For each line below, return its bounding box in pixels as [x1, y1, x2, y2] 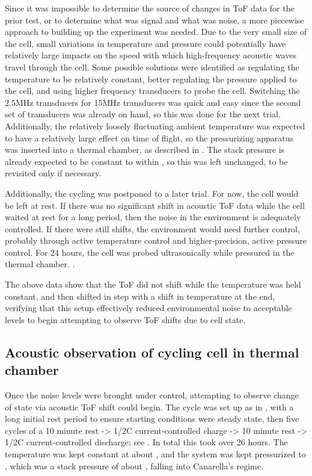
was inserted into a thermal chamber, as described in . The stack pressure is [5, 143, 285, 156]
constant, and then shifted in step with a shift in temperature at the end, [5, 289, 275, 302]
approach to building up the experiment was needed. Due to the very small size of [5, 25, 307, 38]
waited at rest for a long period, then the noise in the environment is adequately [5, 211, 301, 223]
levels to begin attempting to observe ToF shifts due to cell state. [5, 313, 246, 326]
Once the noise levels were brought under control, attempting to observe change [5, 389, 299, 401]
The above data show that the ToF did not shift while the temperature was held [5, 278, 301, 291]
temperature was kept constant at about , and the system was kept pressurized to [5, 448, 306, 460]
